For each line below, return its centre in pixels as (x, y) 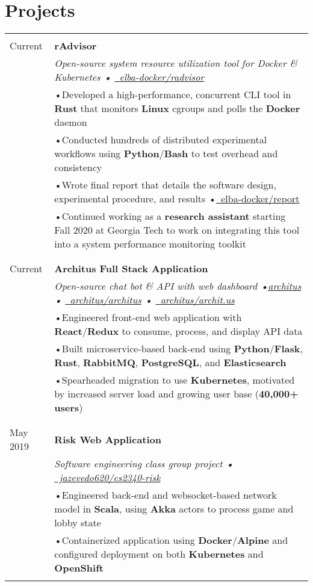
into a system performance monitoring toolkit (150, 244)
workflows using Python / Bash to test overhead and (166, 154)
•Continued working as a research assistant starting (170, 216)
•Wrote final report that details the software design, (165, 185)
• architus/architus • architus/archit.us (144, 300)
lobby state (78, 523)
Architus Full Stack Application (131, 269)
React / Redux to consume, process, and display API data (178, 331)
